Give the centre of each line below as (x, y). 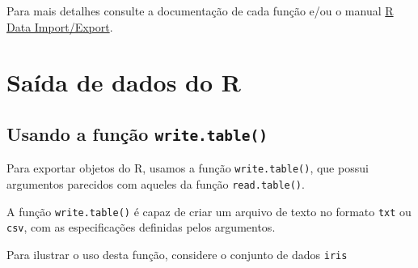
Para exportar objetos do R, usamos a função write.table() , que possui (188, 168)
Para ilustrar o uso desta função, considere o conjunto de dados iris (177, 254)
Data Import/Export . (60, 26)
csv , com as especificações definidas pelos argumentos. (141, 227)
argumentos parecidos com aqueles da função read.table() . (156, 184)
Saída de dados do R (124, 82)
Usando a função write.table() (137, 133)
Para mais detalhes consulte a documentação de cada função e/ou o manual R (200, 11)
